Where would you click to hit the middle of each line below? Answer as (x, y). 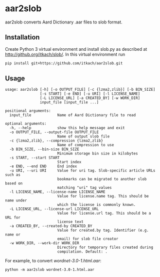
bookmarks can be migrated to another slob (102, 179)
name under (16, 200)
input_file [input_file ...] (69, 102)
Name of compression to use (86, 145)
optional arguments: (26, 124)
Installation (22, 37)
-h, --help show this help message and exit (67, 128)
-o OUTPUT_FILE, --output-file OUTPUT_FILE (54, 132)
